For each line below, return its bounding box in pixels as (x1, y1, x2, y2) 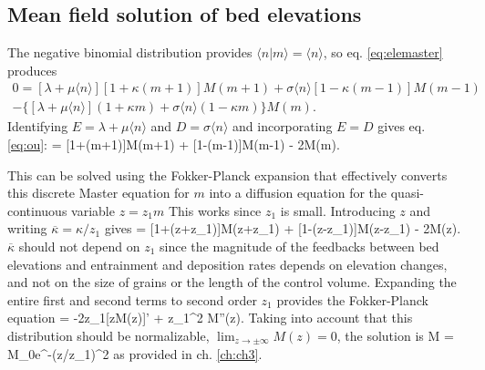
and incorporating (232, 117, 333, 136)
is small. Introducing (280, 200, 396, 220)
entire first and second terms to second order (7, 290, 257, 309)
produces (7, 60, 57, 79)
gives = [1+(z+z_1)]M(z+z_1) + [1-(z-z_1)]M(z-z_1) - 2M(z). (104, 219, 461, 238)
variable (71, 200, 115, 220)
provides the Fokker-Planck (276, 290, 429, 309)
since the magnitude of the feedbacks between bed (159, 237, 439, 256)
